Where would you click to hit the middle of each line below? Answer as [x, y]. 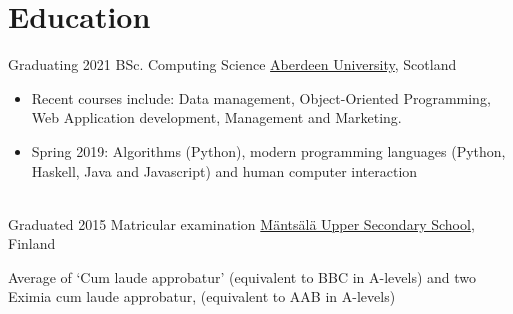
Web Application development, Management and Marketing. [216, 117]
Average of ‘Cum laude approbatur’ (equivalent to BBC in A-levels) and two [242, 276]
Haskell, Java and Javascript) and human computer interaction [224, 170]
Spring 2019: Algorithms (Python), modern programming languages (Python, [268, 150]
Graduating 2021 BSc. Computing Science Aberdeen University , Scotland [232, 64]
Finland [32, 243]
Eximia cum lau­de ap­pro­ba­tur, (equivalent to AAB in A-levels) [202, 296]
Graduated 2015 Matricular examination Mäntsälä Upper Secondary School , [241, 223]
